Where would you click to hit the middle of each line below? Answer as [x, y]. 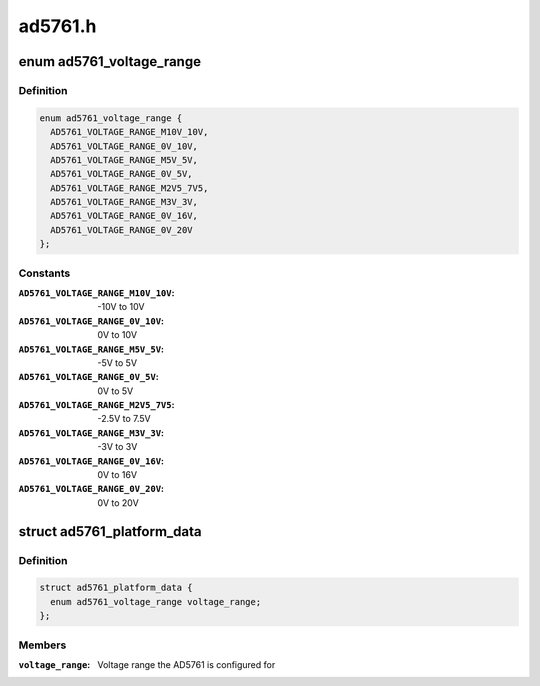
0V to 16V [117, 475]
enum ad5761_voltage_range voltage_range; [156, 601]
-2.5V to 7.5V [124, 419]
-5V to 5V [117, 362]
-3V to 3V [117, 447]
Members [42, 645]
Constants [44, 273]
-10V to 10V [121, 307]
